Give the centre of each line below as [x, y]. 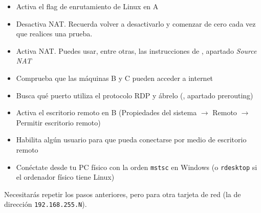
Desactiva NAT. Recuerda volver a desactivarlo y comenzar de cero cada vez [136, 23]
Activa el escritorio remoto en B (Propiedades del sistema [106, 112]
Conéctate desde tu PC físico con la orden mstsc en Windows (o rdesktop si [137, 167]
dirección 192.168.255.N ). [46, 204]
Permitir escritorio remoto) [58, 122]
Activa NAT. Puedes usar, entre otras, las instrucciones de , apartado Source [136, 50]
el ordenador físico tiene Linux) [65, 177]
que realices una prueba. [54, 34]
